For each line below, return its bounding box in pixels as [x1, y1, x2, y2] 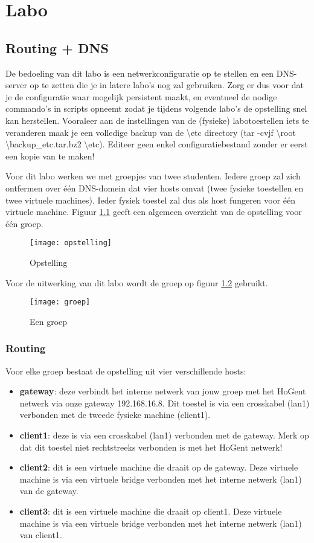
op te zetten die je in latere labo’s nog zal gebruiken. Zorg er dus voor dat [30, 79, 304, 91]
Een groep [30, 315, 68, 327]
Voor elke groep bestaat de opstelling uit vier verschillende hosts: [5, 364, 246, 377]
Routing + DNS [5, 38, 109, 57]
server [5, 79, 27, 91]
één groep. [5, 217, 43, 230]
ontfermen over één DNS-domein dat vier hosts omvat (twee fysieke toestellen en [5, 181, 304, 194]
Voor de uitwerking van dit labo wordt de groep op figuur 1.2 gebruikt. [5, 276, 268, 289]
